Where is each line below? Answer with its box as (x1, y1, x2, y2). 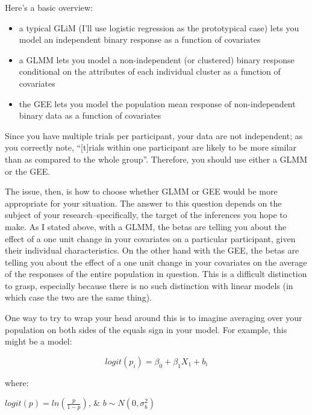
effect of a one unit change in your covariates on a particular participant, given (5, 232, 296, 245)
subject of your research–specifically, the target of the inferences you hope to (5, 208, 287, 221)
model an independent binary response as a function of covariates (19, 33, 261, 46)
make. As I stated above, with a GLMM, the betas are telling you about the (5, 220, 287, 232)
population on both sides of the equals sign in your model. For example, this (5, 323, 287, 335)
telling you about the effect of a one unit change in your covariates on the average (5, 255, 307, 268)
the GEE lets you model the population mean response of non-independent (19, 97, 296, 110)
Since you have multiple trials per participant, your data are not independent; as (5, 129, 303, 142)
